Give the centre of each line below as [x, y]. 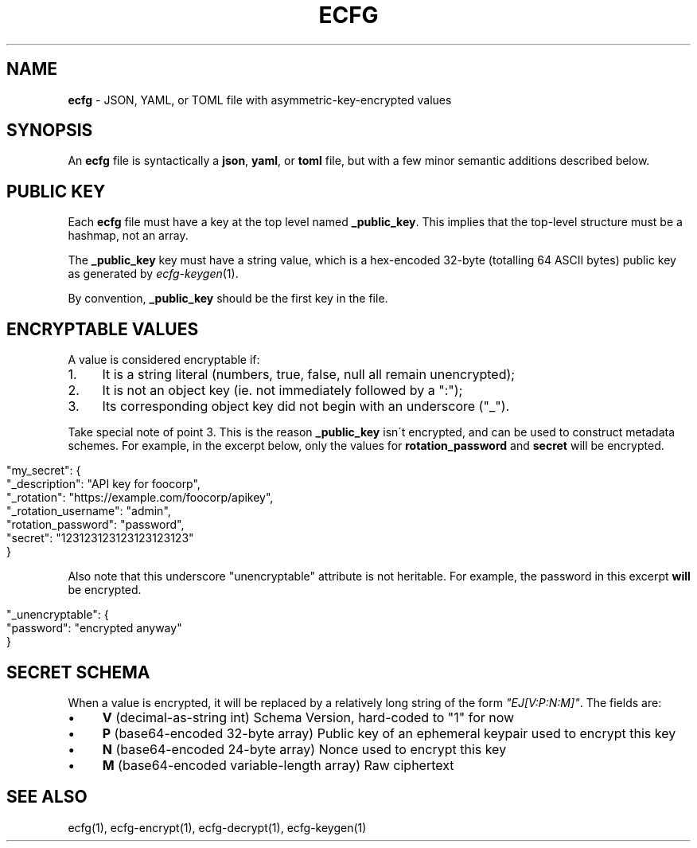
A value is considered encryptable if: [164, 360]
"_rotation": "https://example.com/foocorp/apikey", [140, 498]
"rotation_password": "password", [95, 525]
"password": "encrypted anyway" [94, 628]
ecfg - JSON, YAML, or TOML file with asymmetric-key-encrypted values [260, 100]
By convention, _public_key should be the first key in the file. [228, 299]
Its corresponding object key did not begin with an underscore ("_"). [306, 406]
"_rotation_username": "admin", [89, 511]
